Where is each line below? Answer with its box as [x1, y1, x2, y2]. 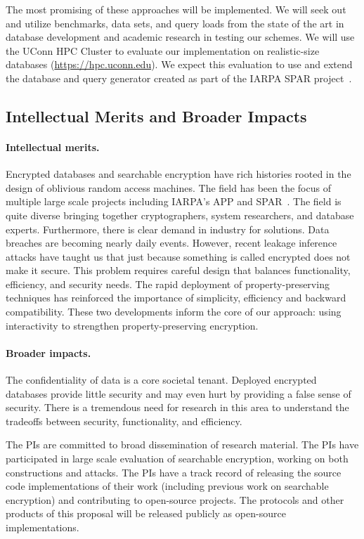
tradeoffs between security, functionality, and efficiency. [6, 413, 242, 428]
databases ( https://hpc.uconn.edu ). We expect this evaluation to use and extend [6, 57, 353, 72]
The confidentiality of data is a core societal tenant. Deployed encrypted [6, 372, 317, 387]
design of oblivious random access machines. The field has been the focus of [6, 180, 331, 195]
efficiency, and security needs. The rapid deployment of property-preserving [6, 276, 330, 291]
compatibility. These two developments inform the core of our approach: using [6, 304, 342, 319]
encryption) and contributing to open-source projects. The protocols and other [6, 492, 344, 507]
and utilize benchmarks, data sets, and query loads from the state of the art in [6, 15, 344, 30]
